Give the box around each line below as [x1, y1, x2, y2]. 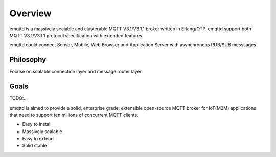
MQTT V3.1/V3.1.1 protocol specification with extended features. [9, 32, 144, 38]
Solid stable [22, 143, 47, 149]
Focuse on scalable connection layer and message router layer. [9, 69, 143, 75]
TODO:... [9, 95, 28, 101]
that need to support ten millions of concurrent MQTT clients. [9, 112, 139, 118]
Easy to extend [22, 136, 54, 142]
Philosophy [9, 55, 47, 64]
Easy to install [22, 121, 52, 127]
